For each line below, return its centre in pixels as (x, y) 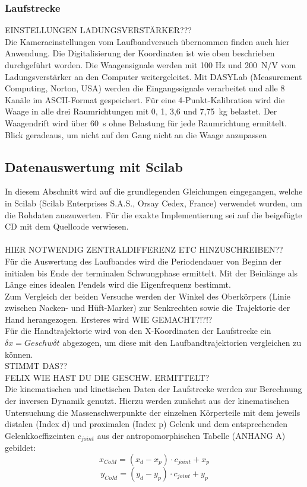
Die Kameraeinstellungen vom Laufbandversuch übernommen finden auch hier (147, 41)
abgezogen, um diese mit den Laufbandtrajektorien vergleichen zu (182, 343)
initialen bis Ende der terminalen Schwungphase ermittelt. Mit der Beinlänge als (151, 273)
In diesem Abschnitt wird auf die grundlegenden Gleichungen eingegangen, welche (154, 191)
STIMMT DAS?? (36, 366)
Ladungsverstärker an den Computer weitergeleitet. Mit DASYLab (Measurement (153, 76)
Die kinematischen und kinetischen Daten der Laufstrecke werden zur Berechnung (153, 389)
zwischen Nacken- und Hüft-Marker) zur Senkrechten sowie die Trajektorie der (148, 308)
